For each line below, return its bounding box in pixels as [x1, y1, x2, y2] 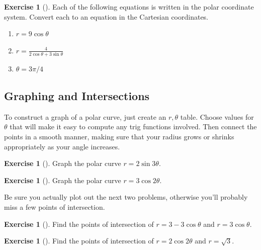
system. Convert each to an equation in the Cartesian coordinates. [4, 11, 209, 22]
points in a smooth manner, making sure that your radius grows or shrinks [4, 131, 234, 142]
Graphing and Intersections [4, 88, 150, 104]
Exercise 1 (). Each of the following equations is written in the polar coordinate [4, 2, 254, 12]
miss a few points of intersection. [4, 202, 105, 212]
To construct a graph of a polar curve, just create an [4, 111, 166, 122]
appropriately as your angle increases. [4, 141, 120, 151]
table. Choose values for [180, 111, 254, 122]
